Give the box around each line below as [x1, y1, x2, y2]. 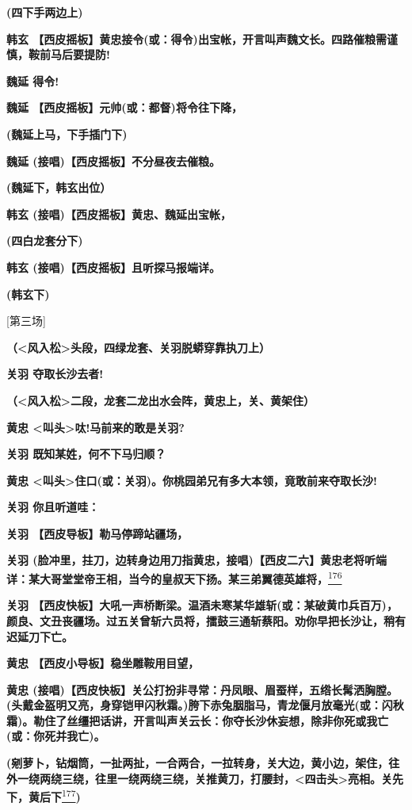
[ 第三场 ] [6, 312, 46, 329]
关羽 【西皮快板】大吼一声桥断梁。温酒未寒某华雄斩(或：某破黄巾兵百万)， [6, 597, 398, 613]
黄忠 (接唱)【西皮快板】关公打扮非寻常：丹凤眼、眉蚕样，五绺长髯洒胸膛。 [6, 681, 398, 697]
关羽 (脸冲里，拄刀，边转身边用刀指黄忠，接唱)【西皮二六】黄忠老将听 [6, 552, 376, 568]
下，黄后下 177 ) [6, 786, 81, 804]
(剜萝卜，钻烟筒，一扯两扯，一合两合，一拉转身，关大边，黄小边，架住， [6, 755, 389, 771]
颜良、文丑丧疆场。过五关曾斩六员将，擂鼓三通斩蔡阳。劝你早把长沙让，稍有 [6, 612, 406, 629]
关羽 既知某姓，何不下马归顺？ [6, 445, 166, 462]
